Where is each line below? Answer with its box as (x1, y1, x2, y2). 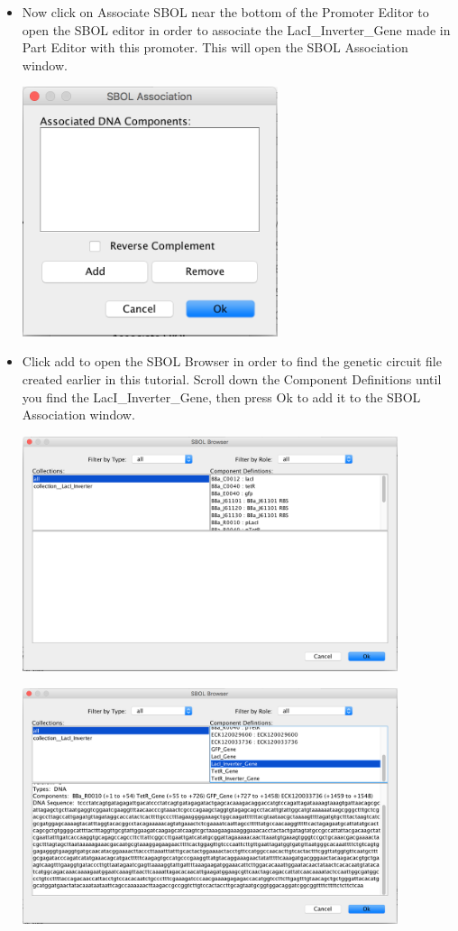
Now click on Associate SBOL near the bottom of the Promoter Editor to (22, 3, 429, 21)
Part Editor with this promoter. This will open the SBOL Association (22, 38, 408, 57)
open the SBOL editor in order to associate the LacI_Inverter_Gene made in (22, 20, 451, 39)
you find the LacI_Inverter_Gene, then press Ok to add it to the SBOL (22, 387, 421, 406)
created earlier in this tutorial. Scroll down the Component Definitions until (22, 369, 442, 388)
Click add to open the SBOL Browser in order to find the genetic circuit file (22, 352, 442, 371)
